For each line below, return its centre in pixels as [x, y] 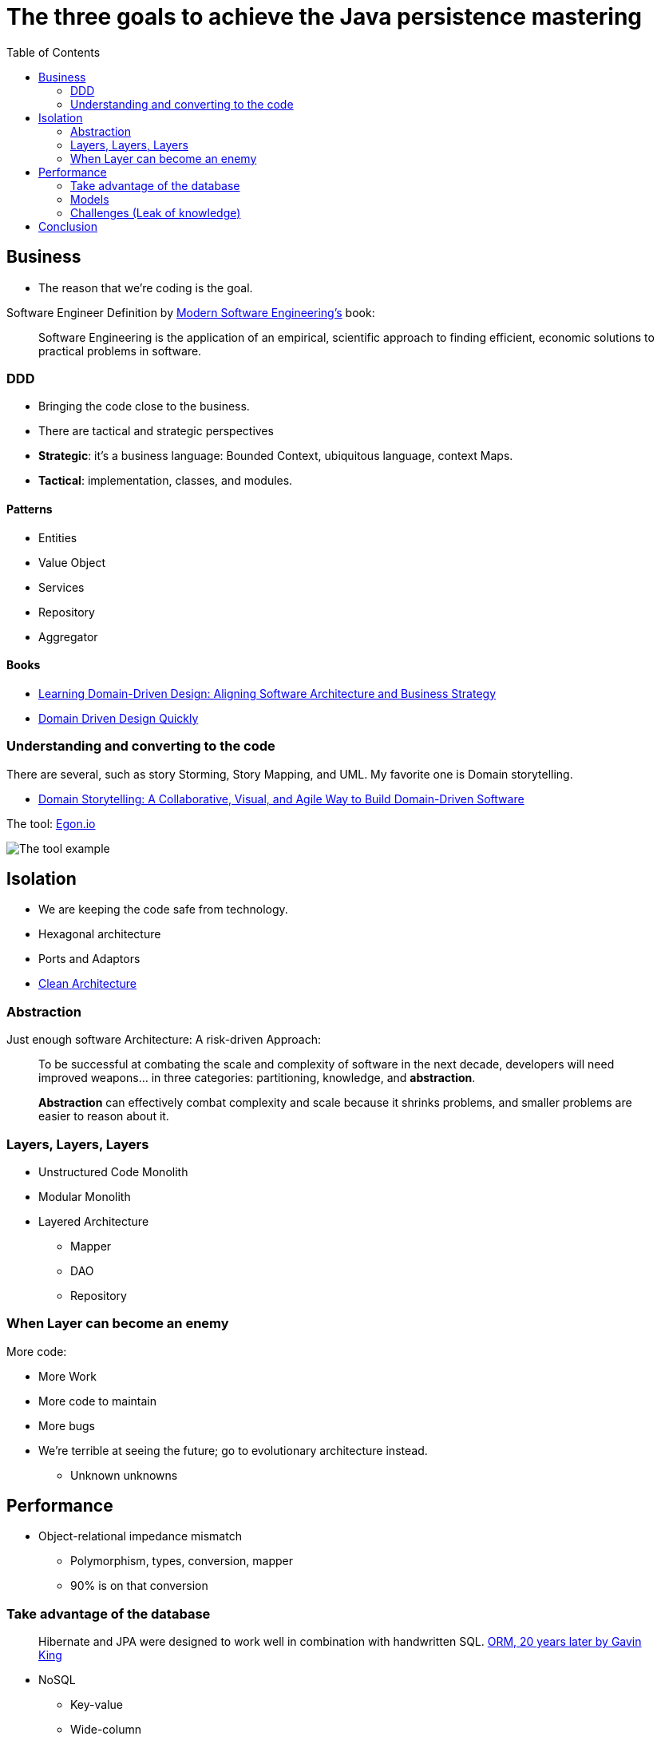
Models [90, 199]
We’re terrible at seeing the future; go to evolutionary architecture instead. [233, 1450]
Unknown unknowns [124, 1475]
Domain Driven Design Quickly [119, 718]
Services [61, 587]
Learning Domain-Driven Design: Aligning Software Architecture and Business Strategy [267, 693]
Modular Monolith [85, 1196]
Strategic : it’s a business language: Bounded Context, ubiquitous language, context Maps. [276, 456]
